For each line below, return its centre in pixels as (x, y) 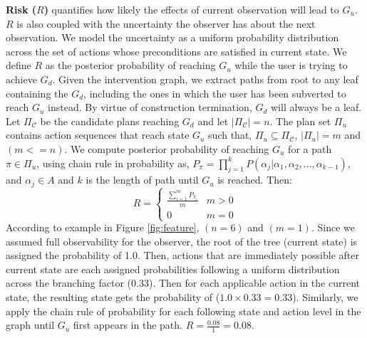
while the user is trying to (291, 65)
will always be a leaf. (316, 107)
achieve (21, 79)
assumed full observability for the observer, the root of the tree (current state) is (182, 241)
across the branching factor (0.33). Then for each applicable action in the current (183, 283)
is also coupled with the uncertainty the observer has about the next (166, 23)
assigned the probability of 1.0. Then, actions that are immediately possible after (182, 255)
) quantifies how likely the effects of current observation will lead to (191, 9)
